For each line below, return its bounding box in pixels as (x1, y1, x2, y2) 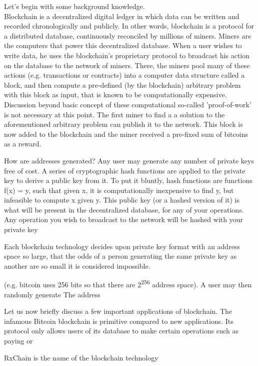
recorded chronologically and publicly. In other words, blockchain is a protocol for (4, 21, 254, 31)
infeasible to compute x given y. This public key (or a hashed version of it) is (4, 195, 240, 205)
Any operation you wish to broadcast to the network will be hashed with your (4, 214, 243, 225)
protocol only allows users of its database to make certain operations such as (4, 325, 238, 336)
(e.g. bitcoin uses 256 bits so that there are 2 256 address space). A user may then (4, 278, 252, 290)
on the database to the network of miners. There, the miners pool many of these (4, 60, 250, 70)
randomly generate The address (4, 289, 100, 299)
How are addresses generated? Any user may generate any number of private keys (4, 155, 254, 165)
